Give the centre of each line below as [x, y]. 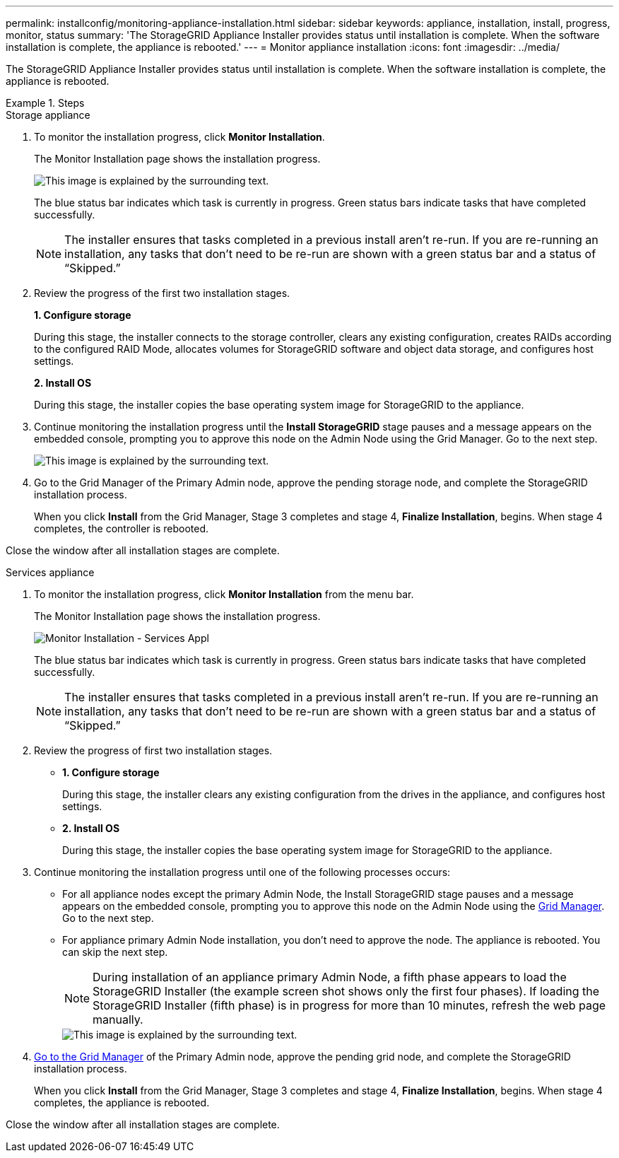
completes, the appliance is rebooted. [122, 1103]
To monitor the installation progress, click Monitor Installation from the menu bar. [224, 594]
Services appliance [50, 572]
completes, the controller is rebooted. [122, 528]
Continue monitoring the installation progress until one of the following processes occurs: [242, 872]
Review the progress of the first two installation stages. [162, 293]
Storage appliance [48, 115]
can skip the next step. [115, 952]
